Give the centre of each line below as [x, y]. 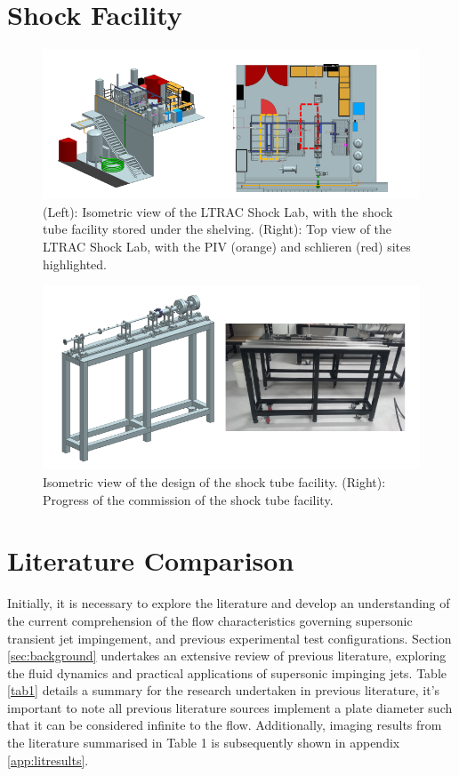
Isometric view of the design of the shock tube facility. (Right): [214, 482]
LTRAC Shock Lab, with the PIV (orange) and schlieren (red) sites [227, 247]
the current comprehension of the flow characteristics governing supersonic [210, 620]
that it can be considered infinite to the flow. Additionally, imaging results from [225, 725]
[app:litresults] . [48, 760]
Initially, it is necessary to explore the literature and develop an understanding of [229, 603]
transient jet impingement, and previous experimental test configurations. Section [229, 638]
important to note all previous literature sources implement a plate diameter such [230, 707]
